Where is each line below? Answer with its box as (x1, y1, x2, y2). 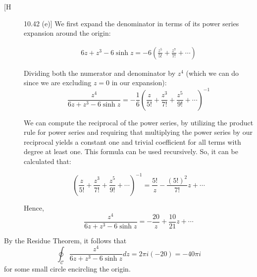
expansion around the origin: (24, 28, 111, 38)
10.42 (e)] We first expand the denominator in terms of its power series (24, 18, 239, 28)
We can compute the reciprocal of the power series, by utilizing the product (24, 117, 254, 127)
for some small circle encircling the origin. (4, 263, 131, 274)
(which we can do (186, 67, 239, 78)
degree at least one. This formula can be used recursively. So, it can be (24, 146, 238, 157)
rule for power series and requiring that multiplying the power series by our (24, 127, 253, 137)
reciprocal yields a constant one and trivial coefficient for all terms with (24, 136, 241, 147)
